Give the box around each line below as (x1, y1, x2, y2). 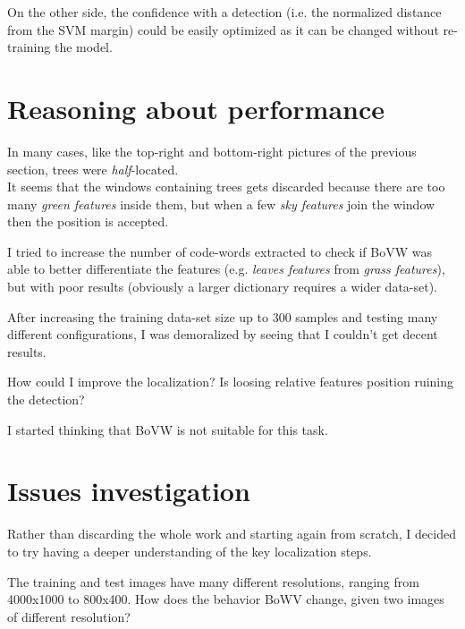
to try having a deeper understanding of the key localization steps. (7, 541, 372, 560)
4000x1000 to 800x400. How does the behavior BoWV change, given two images (7, 590, 444, 608)
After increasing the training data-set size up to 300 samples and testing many (7, 307, 438, 326)
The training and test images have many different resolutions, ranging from (7, 572, 419, 591)
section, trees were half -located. (7, 159, 179, 178)
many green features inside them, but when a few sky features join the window (7, 194, 435, 213)
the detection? (7, 390, 85, 409)
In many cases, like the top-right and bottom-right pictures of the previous (7, 141, 417, 160)
